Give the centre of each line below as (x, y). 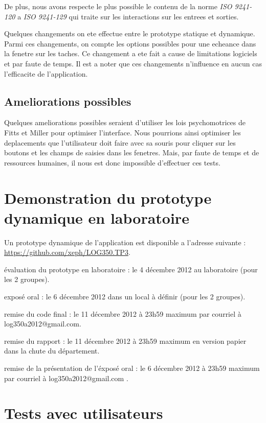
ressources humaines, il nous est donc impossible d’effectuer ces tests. (112, 162)
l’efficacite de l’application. (46, 73)
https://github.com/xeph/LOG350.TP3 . (67, 252)
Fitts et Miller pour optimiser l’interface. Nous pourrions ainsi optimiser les (123, 132)
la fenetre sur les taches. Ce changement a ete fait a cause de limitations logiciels (131, 53)
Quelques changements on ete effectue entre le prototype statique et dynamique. (130, 33)
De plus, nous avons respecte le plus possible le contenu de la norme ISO (118, 6)
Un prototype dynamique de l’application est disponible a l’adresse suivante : (125, 242)
